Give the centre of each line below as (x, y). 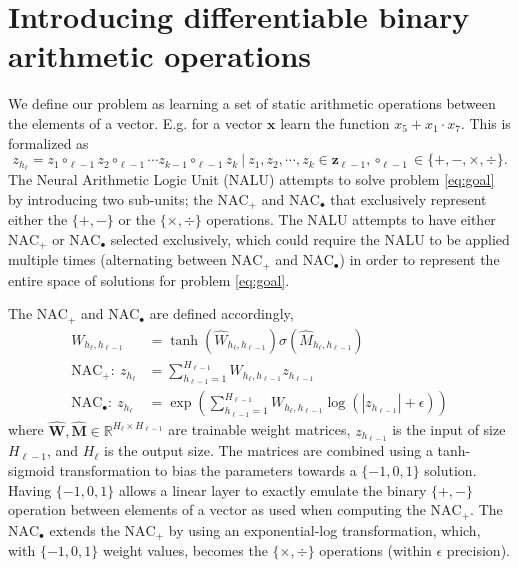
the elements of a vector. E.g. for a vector (135, 122)
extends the (84, 529)
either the (38, 219)
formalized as (48, 142)
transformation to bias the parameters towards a (208, 470)
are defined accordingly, (221, 313)
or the (137, 219)
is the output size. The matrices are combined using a (268, 450)
